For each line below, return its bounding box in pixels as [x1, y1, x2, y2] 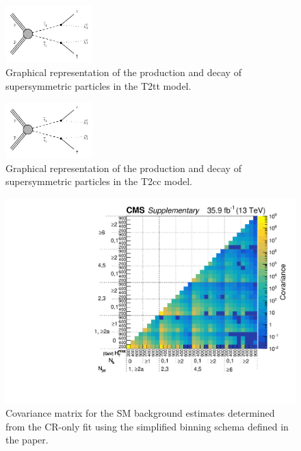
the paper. [5, 432, 49, 447]
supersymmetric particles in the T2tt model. [5, 78, 192, 93]
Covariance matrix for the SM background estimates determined [5, 406, 275, 420]
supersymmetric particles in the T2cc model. [5, 174, 192, 188]
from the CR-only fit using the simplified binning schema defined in [5, 419, 289, 433]
